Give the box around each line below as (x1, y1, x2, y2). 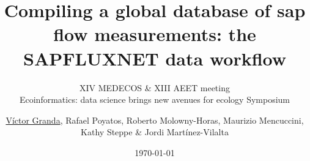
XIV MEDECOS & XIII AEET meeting (79, 81, 230, 94)
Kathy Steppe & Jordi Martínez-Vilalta (81, 125, 229, 138)
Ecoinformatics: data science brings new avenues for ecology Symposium (19, 93, 290, 106)
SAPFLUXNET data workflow (23, 45, 287, 70)
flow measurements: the (53, 21, 256, 47)
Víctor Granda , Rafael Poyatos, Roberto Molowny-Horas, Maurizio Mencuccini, (6, 113, 304, 126)
